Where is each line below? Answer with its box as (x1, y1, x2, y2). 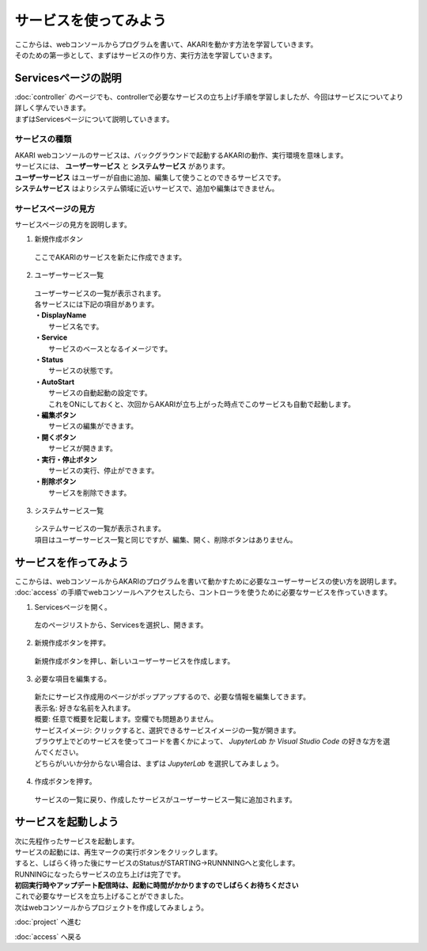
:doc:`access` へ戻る (14, 931, 82, 941)
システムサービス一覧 (34, 506, 104, 515)
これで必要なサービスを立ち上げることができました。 (14, 892, 188, 901)
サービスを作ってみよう (14, 555, 129, 569)
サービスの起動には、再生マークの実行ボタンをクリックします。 (14, 847, 222, 857)
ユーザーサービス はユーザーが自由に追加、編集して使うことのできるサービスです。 (14, 173, 285, 182)
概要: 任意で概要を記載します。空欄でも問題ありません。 (34, 714, 218, 724)
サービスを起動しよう (14, 816, 119, 829)
